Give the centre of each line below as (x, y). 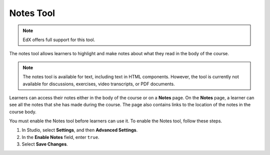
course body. (23, 112)
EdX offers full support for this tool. (59, 40)
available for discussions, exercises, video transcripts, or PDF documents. (99, 84)
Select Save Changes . (45, 144)
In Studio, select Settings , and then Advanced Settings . (80, 130)
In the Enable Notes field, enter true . (60, 137)
